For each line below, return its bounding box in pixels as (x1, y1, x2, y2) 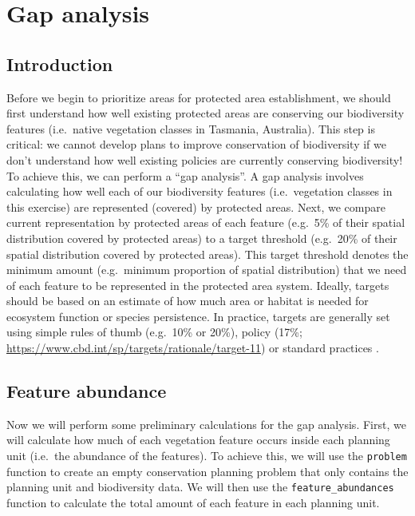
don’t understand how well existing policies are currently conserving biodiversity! (6, 151, 403, 168)
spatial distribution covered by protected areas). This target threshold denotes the (6, 245, 409, 262)
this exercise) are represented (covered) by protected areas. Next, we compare (6, 198, 385, 215)
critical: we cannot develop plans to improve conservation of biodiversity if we (6, 136, 386, 153)
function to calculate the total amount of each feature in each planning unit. (6, 494, 380, 510)
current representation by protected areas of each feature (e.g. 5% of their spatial (6, 214, 405, 231)
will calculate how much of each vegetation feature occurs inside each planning (6, 431, 390, 448)
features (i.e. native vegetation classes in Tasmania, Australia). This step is (6, 120, 375, 137)
